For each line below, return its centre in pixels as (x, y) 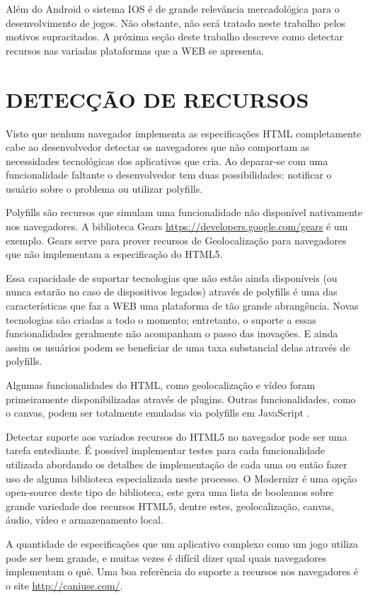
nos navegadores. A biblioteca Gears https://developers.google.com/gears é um (177, 226)
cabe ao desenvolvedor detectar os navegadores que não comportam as (158, 147)
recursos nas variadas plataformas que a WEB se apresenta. (135, 50)
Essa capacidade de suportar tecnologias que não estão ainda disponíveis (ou (172, 277)
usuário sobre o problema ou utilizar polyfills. (104, 188)
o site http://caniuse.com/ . (64, 585)
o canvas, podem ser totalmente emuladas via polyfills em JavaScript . (158, 413)
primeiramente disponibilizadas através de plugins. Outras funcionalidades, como (181, 399)
